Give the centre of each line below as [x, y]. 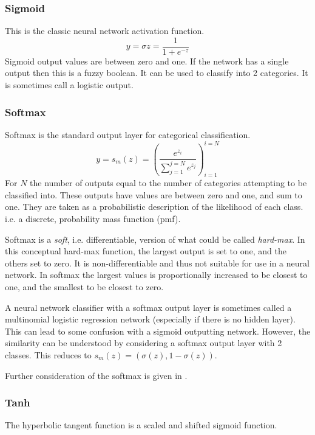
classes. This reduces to [48, 355]
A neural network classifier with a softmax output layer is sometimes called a [148, 307]
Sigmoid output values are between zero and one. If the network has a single [147, 61]
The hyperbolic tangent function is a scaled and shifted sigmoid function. [141, 425]
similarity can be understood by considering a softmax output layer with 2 [144, 343]
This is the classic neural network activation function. [105, 31]
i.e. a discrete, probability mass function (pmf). [93, 219]
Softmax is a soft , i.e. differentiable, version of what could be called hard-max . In [155, 239]
